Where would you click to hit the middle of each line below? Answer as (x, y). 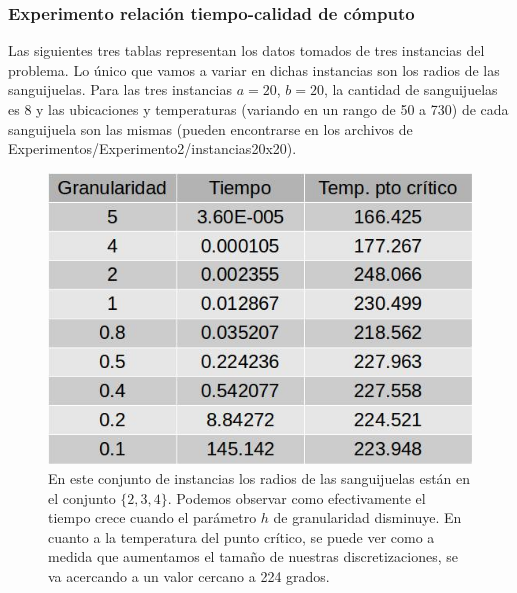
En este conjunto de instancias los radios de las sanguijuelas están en (259, 477)
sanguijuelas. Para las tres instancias (120, 89)
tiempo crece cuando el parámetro (152, 517)
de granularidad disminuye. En (367, 517)
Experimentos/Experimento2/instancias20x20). (152, 148)
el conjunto (82, 497)
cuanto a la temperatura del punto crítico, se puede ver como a (241, 536)
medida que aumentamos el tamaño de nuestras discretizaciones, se (253, 556)
